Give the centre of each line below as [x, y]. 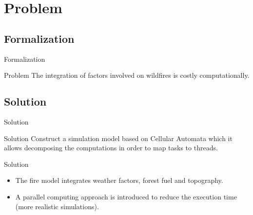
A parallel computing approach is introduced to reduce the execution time [126, 196]
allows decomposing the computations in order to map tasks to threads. [111, 148]
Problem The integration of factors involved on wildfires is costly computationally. [127, 75]
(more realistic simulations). [57, 206]
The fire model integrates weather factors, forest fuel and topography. [119, 180]
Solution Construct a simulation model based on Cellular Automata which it [118, 138]
